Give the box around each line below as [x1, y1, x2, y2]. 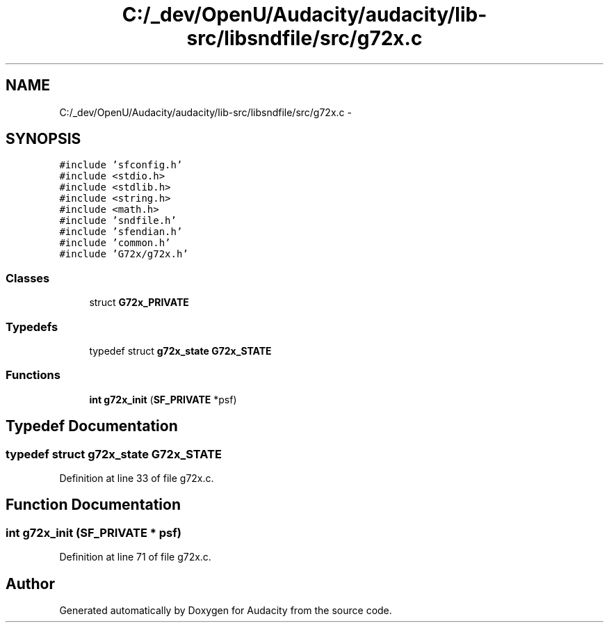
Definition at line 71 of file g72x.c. [59, 551, 211, 563]
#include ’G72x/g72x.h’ [59, 248, 188, 260]
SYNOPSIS [6, 130, 81, 148]
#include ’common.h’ [59, 237, 171, 249]
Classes [6, 271, 50, 285]
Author [6, 574, 55, 593]
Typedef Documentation [6, 417, 178, 435]
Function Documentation [6, 496, 181, 514]
